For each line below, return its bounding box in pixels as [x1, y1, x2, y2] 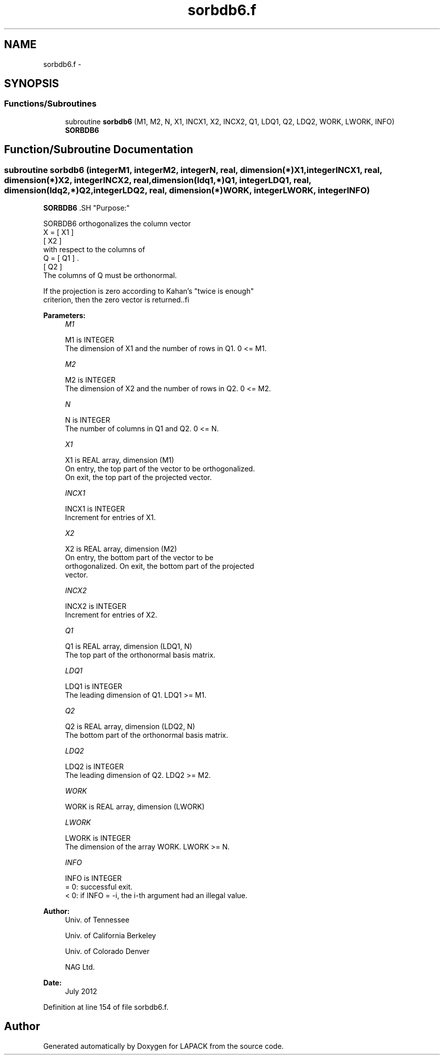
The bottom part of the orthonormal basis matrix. [65, 731, 229, 740]
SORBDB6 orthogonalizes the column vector [43, 219, 191, 228]
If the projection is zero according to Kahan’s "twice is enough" [43, 287, 254, 296]
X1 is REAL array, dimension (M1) [65, 456, 174, 465]
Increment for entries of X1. [65, 513, 156, 522]
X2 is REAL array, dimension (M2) [65, 544, 177, 554]
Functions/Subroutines [4, 98, 97, 109]
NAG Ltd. [65, 963, 95, 972]
